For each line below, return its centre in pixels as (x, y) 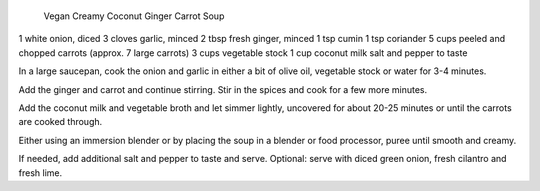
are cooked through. (60, 122)
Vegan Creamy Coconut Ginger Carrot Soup (134, 16)
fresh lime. (40, 172)
